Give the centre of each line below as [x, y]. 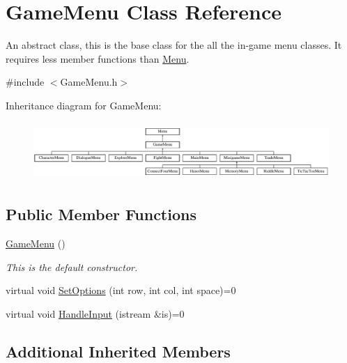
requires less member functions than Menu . [98, 58]
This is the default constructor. [72, 267]
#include [25, 82]
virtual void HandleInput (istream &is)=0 [95, 314]
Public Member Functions [101, 214]
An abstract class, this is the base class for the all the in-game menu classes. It [174, 45]
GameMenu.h [89, 82]
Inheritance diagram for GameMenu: [84, 105]
